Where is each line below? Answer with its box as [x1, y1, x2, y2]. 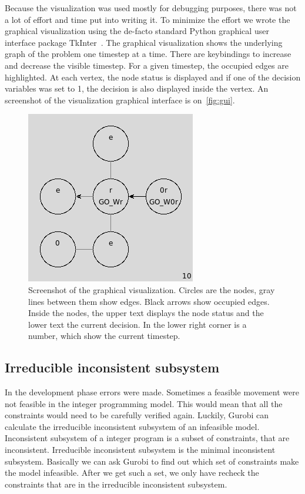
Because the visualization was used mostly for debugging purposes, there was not [5, 2, 297, 14]
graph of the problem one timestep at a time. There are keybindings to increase [5, 48, 291, 60]
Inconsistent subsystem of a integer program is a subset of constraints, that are [5, 432, 290, 444]
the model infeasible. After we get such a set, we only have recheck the [5, 466, 259, 479]
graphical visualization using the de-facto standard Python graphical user [5, 25, 269, 37]
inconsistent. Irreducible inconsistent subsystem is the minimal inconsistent [5, 443, 276, 456]
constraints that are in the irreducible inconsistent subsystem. [5, 478, 227, 490]
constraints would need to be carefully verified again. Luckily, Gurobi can [5, 409, 269, 421]
